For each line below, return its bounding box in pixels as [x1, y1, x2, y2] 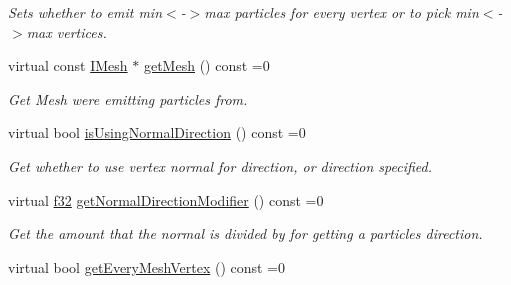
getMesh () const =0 [143, 55, 270, 76]
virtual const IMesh [8, 55, 128, 76]
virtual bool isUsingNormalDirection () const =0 [8, 122, 306, 143]
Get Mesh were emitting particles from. [8, 88, 248, 109]
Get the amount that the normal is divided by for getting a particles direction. [8, 223, 483, 244]
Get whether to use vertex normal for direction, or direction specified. [8, 155, 433, 176]
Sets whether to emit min [8, 2, 163, 22]
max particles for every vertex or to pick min [204, 2, 479, 22]
